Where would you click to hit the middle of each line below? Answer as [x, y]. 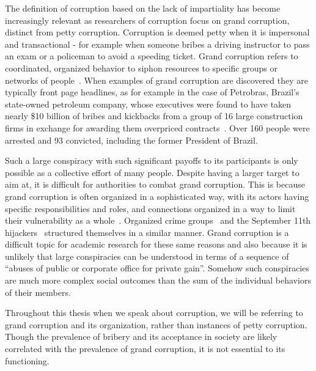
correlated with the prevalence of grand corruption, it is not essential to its [145, 349]
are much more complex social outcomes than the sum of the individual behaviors [158, 280]
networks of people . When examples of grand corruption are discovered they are [156, 80]
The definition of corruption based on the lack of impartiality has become [143, 8]
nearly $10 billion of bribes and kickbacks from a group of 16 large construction [154, 116]
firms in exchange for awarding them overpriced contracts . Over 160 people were [157, 127]
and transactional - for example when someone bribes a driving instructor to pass [157, 44]
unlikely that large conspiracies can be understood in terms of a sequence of [147, 256]
